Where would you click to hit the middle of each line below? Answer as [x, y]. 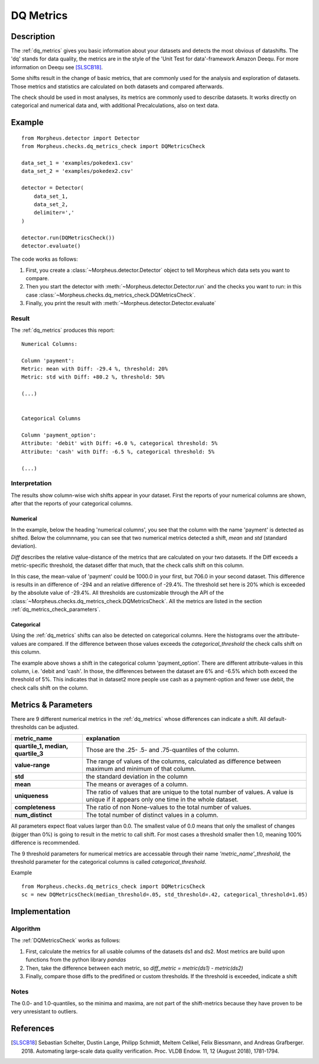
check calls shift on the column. [50, 688]
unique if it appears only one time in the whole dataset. [162, 800]
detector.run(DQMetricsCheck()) [68, 238]
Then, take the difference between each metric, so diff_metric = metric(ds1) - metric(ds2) [134, 968]
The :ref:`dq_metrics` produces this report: [63, 330]
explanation [103, 739]
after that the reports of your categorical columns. [72, 504]
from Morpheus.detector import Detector [81, 138]
